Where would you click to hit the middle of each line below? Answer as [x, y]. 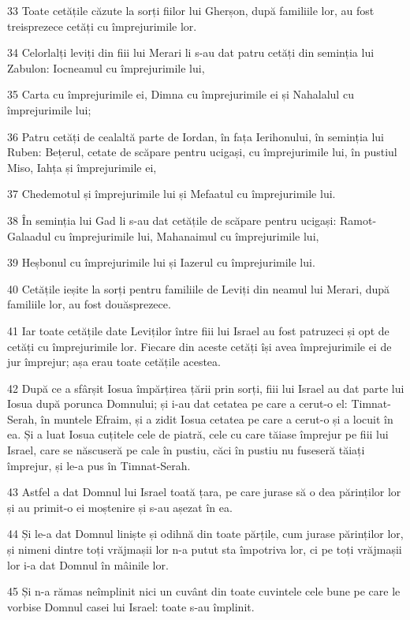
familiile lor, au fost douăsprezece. [89, 304]
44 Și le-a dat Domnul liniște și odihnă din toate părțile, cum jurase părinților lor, [205, 534]
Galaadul [29, 235]
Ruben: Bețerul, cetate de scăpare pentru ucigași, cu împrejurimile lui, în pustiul [202, 152]
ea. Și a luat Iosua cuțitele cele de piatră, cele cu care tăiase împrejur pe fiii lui [198, 434]
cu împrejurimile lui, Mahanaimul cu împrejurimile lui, [187, 235]
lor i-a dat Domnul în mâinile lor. [88, 564]
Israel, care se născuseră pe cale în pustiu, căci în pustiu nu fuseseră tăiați [186, 450]
